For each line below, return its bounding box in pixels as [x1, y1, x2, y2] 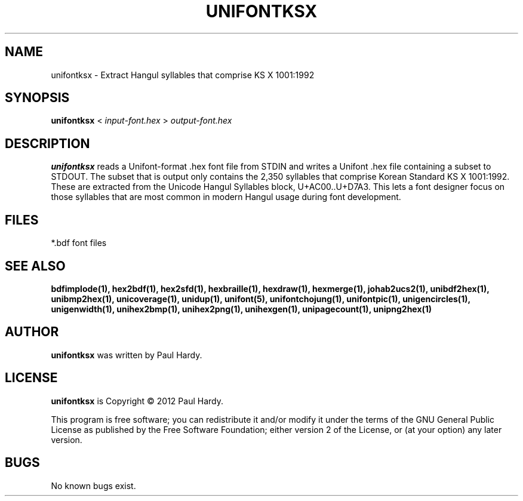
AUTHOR [5, 324, 59, 340]
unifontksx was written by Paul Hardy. [51, 349, 202, 360]
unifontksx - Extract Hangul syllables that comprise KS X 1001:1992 [51, 69, 315, 80]
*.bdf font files [51, 238, 107, 248]
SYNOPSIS [5, 90, 70, 106]
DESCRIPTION [5, 136, 90, 151]
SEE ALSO [5, 258, 66, 273]
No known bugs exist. [51, 480, 136, 491]
